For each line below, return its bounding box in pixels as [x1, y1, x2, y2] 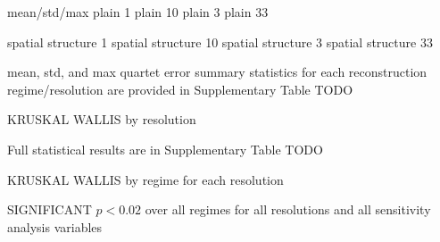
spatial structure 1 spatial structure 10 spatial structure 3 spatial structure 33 [7, 32, 433, 51]
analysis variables [7, 217, 103, 236]
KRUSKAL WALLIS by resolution [7, 110, 196, 129]
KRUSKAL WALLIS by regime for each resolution [7, 170, 284, 188]
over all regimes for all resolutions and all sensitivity [145, 200, 431, 219]
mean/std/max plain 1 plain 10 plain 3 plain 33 [7, 3, 269, 21]
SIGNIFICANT [7, 200, 92, 219]
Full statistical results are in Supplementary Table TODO [7, 139, 323, 158]
